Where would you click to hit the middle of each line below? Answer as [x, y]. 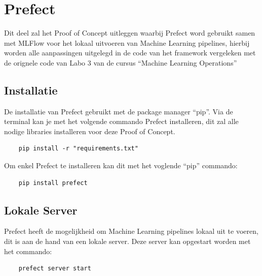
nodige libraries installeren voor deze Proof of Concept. [90, 131]
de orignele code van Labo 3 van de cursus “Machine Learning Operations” [121, 62]
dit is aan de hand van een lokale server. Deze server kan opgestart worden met [127, 241]
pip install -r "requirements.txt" [78, 149]
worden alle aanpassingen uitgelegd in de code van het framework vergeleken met [130, 53]
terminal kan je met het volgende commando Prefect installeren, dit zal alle [121, 121]
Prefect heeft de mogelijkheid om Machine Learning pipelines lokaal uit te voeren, [131, 231]
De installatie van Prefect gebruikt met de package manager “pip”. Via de [119, 111]
